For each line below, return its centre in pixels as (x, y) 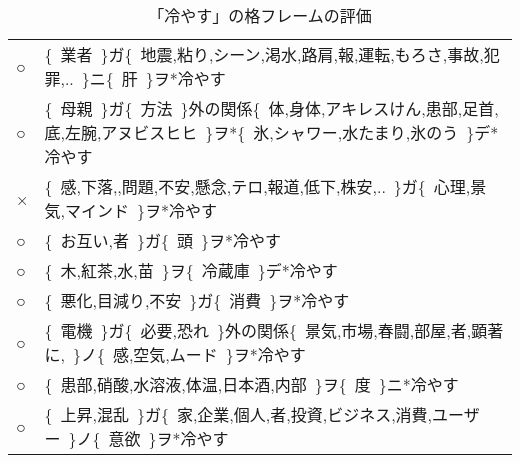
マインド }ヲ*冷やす (140, 210)
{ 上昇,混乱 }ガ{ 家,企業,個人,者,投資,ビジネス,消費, (238, 414)
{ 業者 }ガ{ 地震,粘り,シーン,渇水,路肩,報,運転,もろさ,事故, (264, 54)
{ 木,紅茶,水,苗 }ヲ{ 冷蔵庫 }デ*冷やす (191, 270)
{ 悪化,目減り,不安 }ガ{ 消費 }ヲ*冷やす (197, 300)
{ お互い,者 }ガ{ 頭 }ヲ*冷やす (162, 240)
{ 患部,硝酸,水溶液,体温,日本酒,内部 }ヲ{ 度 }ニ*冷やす (251, 384)
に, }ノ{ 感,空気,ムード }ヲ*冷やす (175, 354)
